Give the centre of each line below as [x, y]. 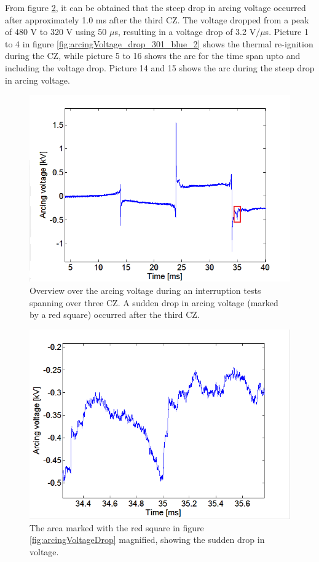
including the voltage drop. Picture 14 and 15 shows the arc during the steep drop [160, 67]
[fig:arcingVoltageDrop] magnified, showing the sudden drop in [147, 540]
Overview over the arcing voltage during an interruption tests [145, 290]
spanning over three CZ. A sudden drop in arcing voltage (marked [154, 302]
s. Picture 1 [287, 32]
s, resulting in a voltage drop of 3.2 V [185, 32]
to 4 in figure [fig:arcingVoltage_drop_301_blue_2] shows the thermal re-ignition [159, 43]
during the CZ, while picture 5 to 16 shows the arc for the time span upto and [153, 56]
